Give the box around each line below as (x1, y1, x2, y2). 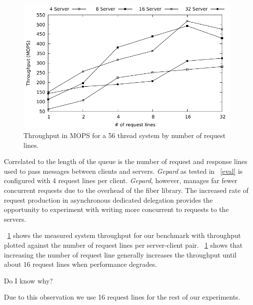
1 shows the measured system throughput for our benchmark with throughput (7, 230, 241, 240)
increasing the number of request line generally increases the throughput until (4, 249, 237, 259)
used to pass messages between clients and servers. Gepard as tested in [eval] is (4, 165, 243, 176)
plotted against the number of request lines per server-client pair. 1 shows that (4, 239, 243, 250)
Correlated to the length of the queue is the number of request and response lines (4, 156, 248, 166)
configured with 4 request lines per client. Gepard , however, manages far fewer (4, 175, 237, 186)
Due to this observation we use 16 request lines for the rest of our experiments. (4, 292, 240, 302)
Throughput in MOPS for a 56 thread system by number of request (23, 130, 226, 140)
